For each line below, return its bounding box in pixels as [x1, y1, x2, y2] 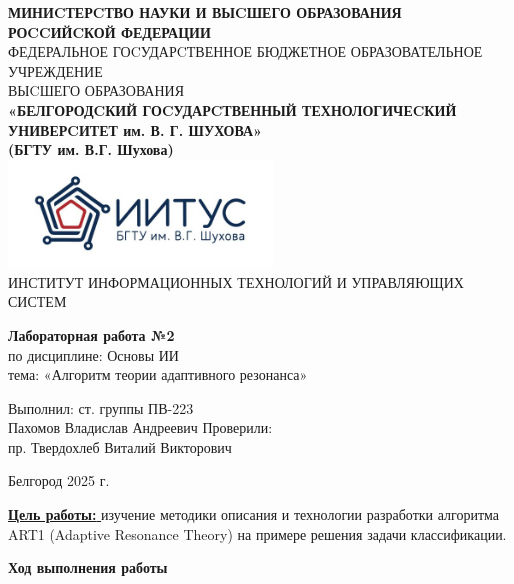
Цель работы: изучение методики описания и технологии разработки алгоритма [8, 504, 500, 525]
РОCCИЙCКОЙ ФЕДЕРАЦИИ [8, 21, 211, 42]
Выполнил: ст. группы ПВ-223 [8, 397, 194, 418]
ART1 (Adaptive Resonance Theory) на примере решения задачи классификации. [8, 523, 507, 544]
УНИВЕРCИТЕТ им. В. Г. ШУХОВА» [8, 119, 262, 140]
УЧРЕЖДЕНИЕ [8, 60, 103, 81]
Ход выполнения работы [8, 557, 168, 578]
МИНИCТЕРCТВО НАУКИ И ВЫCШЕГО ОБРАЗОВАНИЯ [8, 2, 402, 22]
